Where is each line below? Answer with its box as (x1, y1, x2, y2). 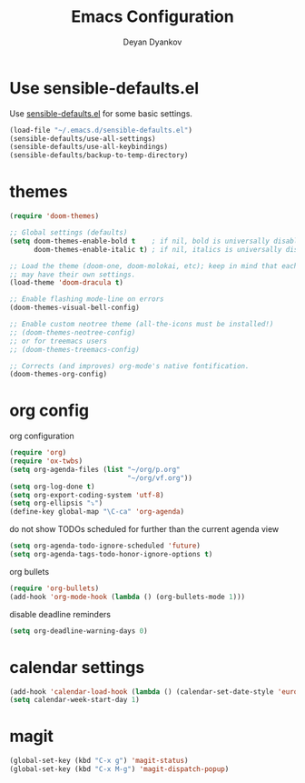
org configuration (9, 430, 74, 442)
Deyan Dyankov (123, 36, 182, 47)
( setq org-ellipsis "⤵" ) (9, 498, 103, 508)
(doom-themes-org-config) (9, 370, 107, 379)
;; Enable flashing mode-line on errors (9, 295, 165, 304)
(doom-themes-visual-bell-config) (9, 303, 141, 313)
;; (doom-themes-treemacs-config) (9, 345, 141, 354)
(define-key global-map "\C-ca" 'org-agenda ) (9, 507, 184, 517)
